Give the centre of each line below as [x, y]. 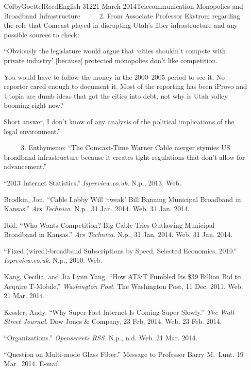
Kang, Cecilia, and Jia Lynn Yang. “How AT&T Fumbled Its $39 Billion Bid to [122, 277]
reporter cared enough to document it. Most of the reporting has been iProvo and [125, 86]
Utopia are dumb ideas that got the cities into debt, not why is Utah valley [116, 95]
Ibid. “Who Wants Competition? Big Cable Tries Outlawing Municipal [109, 225]
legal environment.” [33, 131]
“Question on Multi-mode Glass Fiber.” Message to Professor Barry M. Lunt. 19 [124, 354]
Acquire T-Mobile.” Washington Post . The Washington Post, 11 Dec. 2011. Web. [124, 286]
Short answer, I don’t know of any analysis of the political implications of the [119, 121]
